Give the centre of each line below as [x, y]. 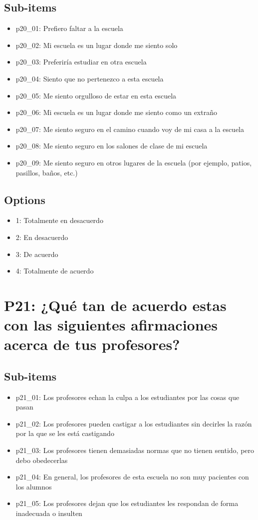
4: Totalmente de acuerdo [55, 271]
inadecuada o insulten [49, 513]
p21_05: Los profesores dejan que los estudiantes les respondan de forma [127, 503]
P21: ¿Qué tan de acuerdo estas [115, 305]
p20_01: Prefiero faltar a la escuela [69, 28]
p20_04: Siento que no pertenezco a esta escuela [90, 78]
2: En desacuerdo [42, 237]
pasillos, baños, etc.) [47, 172]
